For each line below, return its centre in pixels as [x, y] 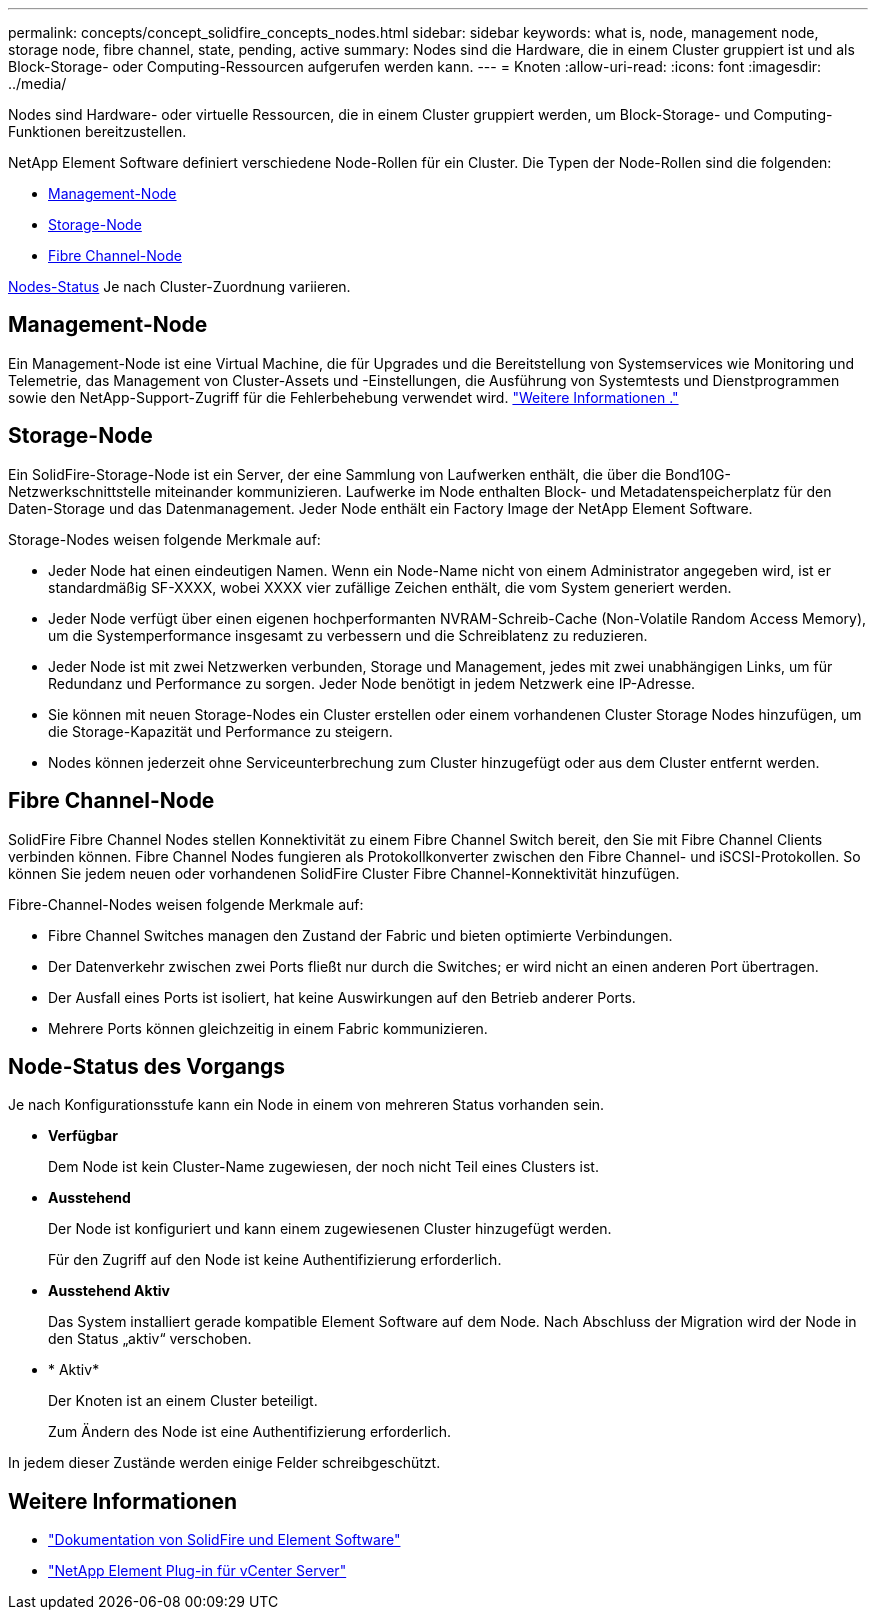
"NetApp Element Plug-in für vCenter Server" [197, 1571]
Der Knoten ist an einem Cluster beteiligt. [183, 1401]
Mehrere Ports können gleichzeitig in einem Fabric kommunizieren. [268, 1028]
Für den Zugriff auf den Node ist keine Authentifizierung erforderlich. [275, 1260]
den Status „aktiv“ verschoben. [150, 1339]
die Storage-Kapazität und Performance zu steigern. [220, 731]
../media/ [37, 83]
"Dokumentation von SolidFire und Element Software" [224, 1540]
